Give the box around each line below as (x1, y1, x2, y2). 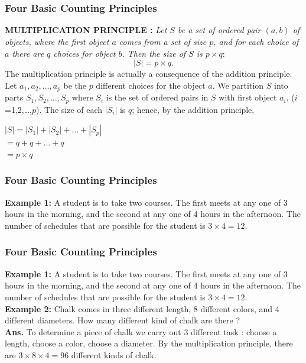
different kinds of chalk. (71, 348, 157, 361)
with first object (219, 91, 277, 103)
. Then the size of (122, 47, 186, 59)
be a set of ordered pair (178, 24, 261, 36)
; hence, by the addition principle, (132, 103, 255, 115)
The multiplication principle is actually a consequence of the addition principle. (5, 67, 292, 80)
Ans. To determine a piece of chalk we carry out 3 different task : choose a (5, 325, 277, 338)
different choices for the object (96, 79, 206, 91)
